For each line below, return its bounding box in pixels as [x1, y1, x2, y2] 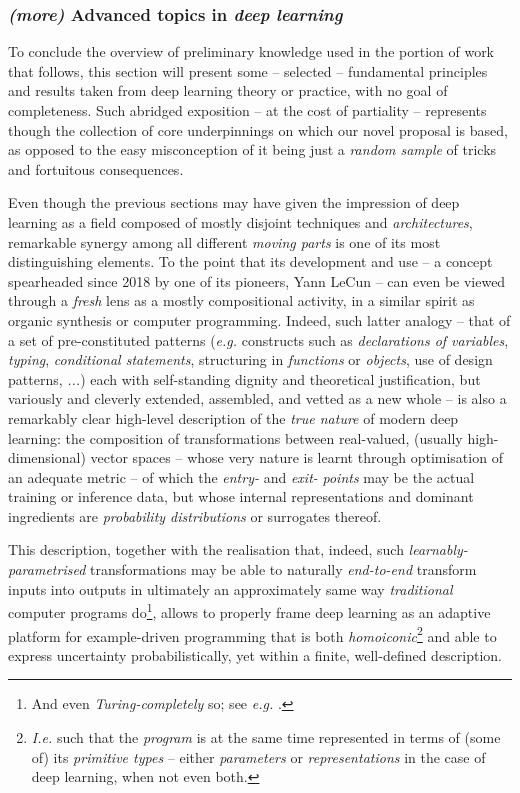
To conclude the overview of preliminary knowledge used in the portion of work [8, 41, 495, 62]
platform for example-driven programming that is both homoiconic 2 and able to [8, 622, 497, 646]
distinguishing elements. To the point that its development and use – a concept [8, 251, 493, 272]
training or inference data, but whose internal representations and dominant [8, 486, 474, 507]
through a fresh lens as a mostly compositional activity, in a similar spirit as [8, 290, 475, 311]
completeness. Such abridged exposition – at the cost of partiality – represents [8, 100, 487, 120]
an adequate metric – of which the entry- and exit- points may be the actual [8, 466, 475, 487]
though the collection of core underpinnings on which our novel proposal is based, [8, 119, 508, 140]
